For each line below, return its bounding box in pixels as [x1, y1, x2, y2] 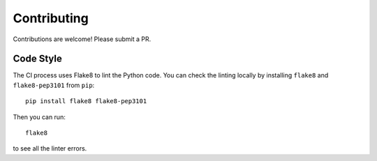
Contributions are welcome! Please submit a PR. [13, 35, 151, 43]
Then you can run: [13, 112, 66, 121]
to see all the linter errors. [13, 144, 87, 153]
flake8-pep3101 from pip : [13, 81, 95, 89]
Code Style [13, 53, 62, 65]
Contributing [13, 10, 89, 26]
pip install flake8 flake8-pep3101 [25, 98, 147, 105]
